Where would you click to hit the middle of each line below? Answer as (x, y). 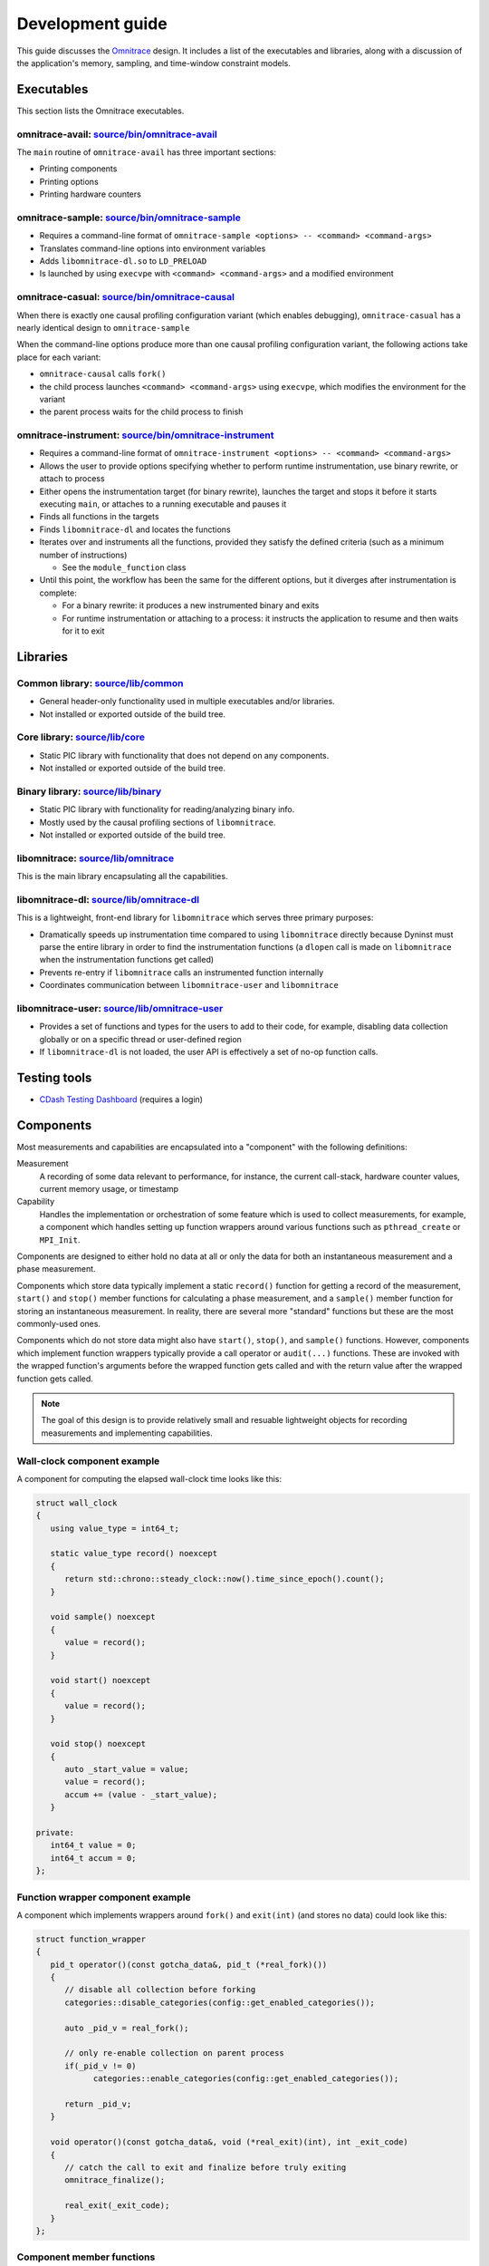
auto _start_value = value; (127, 1769)
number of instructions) (83, 555)
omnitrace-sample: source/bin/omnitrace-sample (129, 218)
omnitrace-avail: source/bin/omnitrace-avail (117, 134)
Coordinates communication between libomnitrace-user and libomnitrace (189, 985)
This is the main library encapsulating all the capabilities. (122, 876)
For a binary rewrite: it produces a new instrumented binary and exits (191, 605)
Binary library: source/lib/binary (89, 791)
